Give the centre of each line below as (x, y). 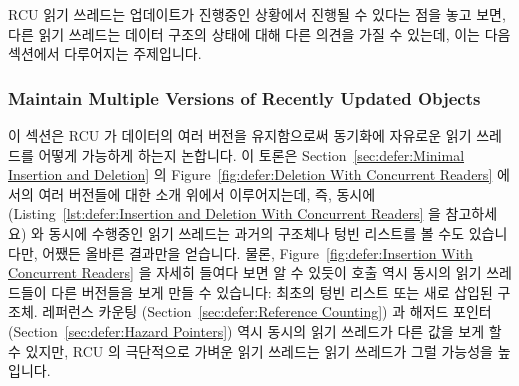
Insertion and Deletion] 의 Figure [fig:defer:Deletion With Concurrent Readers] (250, 174)
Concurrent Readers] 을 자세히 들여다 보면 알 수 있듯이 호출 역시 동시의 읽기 (245, 272)
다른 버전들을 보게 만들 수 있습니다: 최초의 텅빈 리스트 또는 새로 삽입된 (272, 291)
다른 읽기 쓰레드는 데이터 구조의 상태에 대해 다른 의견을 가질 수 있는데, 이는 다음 (259, 33)
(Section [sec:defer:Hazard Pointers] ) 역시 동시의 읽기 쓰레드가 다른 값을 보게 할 (255, 330)
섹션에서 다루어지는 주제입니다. (105, 53)
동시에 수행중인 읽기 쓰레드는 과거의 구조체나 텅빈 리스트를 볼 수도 (256, 232)
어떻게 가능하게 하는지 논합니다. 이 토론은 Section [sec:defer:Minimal (251, 154)
